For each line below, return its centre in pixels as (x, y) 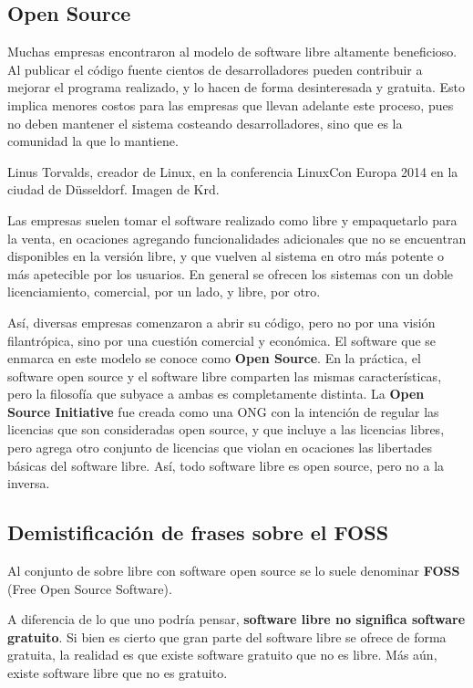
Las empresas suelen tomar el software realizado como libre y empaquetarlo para (232, 219)
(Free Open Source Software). (90, 588)
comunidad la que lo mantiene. (93, 141)
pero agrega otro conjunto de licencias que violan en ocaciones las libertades (220, 448)
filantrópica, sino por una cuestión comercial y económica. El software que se (222, 340)
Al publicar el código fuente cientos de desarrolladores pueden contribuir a (215, 69)
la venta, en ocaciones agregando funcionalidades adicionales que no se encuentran (237, 238)
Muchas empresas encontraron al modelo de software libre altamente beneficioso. (232, 52)
